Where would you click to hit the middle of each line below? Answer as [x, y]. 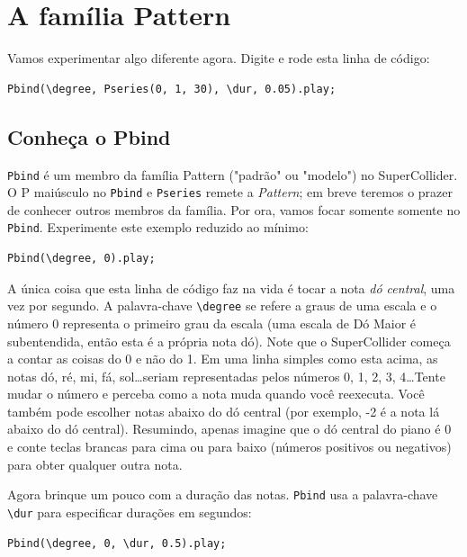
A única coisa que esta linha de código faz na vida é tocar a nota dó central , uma [231, 287]
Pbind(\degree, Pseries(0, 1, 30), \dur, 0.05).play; [172, 89]
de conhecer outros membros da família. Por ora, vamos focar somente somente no [234, 209]
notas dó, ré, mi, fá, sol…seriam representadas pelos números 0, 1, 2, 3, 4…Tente [226, 376]
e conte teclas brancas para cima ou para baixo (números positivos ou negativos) [229, 447]
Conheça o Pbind [89, 136]
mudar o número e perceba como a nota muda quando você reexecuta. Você [216, 394]
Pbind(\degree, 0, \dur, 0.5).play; [117, 543]
